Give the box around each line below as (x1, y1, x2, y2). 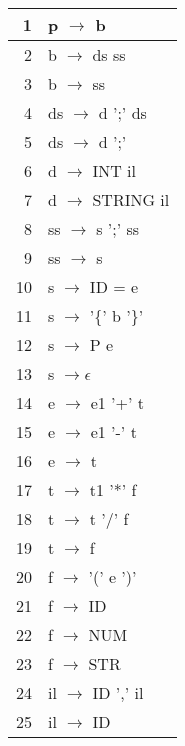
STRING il (92, 188, 170, 211)
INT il (92, 159, 137, 182)
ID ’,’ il (92, 681, 144, 704)
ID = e (89, 275, 139, 298)
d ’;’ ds (98, 101, 147, 124)
